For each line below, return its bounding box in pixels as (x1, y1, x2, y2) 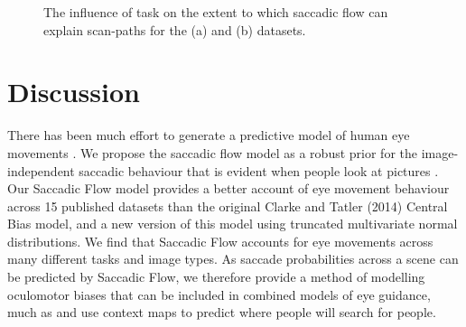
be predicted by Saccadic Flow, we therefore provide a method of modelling (7, 267, 425, 286)
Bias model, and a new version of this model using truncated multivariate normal (7, 214, 458, 233)
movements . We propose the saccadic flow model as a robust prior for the (7, 143, 417, 162)
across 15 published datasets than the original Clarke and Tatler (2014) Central (7, 196, 448, 215)
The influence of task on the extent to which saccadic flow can (43, 3, 388, 21)
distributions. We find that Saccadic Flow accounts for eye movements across (7, 231, 433, 250)
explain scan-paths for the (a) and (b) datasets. (43, 20, 306, 39)
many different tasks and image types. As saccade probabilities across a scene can (7, 249, 459, 268)
